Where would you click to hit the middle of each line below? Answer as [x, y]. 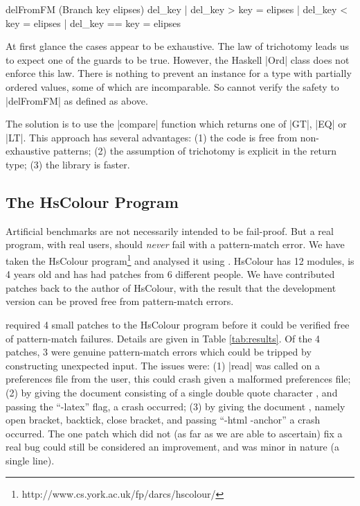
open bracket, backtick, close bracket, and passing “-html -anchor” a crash [163, 420]
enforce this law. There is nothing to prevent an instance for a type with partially [179, 73]
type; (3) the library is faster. [68, 164]
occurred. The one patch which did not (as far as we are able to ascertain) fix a [174, 433]
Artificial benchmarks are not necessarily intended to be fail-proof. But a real [170, 230]
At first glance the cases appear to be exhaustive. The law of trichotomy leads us [177, 46]
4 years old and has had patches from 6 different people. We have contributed [170, 274]
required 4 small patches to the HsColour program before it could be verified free [178, 324]
